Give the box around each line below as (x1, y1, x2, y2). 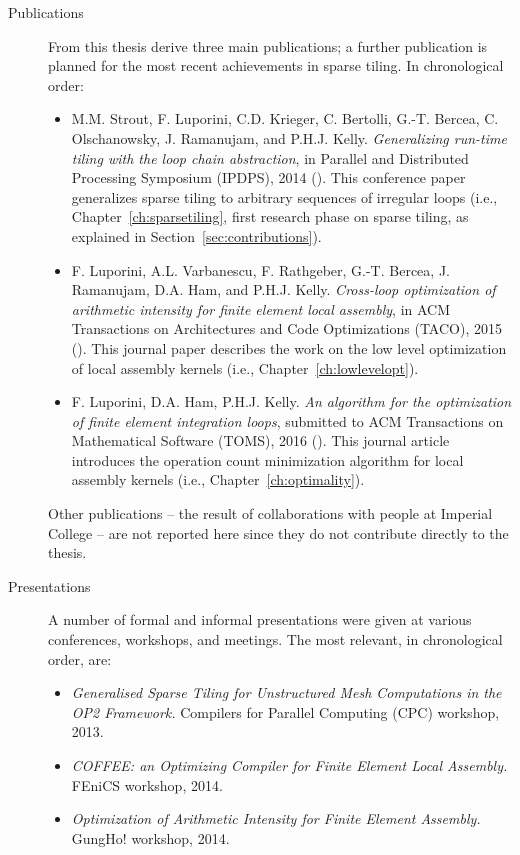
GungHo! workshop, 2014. (71, 827, 230, 848)
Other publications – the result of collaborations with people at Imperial (48, 503, 493, 524)
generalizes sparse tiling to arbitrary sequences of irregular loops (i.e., (71, 186, 498, 207)
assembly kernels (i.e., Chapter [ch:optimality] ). (71, 469, 365, 490)
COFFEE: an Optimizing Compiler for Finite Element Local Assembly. (71, 755, 508, 775)
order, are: (48, 648, 112, 669)
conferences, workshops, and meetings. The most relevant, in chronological (48, 629, 503, 650)
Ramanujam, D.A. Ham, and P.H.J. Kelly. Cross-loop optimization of (71, 279, 496, 300)
